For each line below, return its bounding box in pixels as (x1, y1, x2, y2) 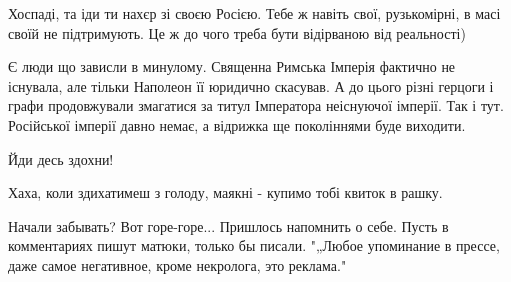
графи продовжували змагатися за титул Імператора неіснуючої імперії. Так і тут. (8, 95, 504, 116)
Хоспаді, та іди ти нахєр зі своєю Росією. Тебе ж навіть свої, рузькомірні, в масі (8, 3, 501, 23)
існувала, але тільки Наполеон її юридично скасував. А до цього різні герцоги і (8, 75, 494, 96)
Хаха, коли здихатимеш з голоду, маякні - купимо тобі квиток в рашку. (8, 182, 443, 203)
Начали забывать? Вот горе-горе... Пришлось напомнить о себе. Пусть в (8, 215, 449, 236)
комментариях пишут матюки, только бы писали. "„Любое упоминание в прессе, (8, 235, 500, 256)
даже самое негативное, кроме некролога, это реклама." (8, 254, 347, 275)
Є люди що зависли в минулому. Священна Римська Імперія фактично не (8, 56, 456, 77)
